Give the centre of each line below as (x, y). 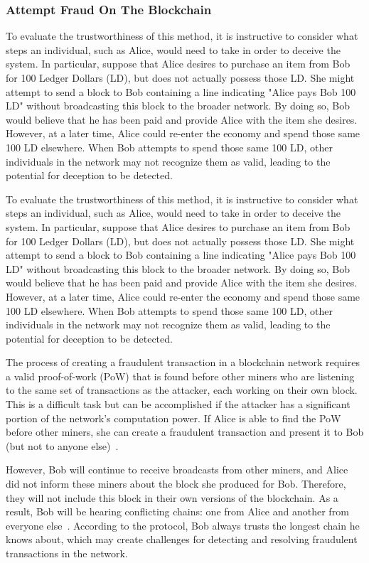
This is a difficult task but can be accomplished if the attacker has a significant (178, 404)
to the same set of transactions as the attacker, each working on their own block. (182, 390)
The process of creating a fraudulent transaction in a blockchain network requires (183, 362)
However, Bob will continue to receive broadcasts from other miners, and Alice (177, 470)
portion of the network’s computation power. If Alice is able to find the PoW (173, 418)
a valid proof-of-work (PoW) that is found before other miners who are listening (180, 376)
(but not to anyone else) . (62, 445)
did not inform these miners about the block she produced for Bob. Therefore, (176, 484)
